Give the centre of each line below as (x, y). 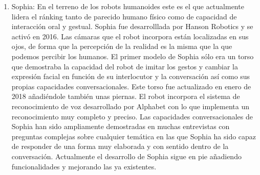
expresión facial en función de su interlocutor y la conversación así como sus (131, 76)
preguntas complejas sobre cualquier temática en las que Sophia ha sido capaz (134, 136)
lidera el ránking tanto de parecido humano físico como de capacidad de (124, 16)
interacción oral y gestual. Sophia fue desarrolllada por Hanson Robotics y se (132, 26)
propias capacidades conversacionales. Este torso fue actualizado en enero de (131, 86)
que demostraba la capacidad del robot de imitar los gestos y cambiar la (125, 66)
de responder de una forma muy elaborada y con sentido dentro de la (120, 146)
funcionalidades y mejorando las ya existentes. (84, 166)
